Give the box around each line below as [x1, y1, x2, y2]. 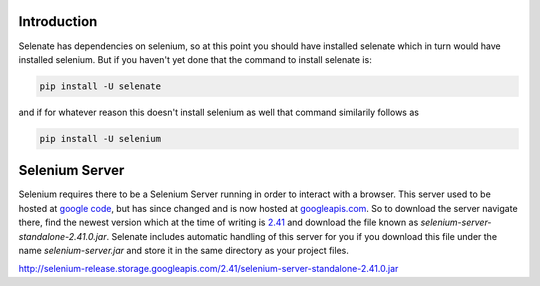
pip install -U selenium [39, 133, 162, 144]
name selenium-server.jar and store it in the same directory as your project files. [18, 244, 349, 256]
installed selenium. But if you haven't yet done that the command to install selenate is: [18, 53, 372, 65]
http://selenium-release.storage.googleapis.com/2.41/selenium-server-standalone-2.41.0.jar [18, 263, 399, 275]
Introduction [18, 13, 98, 30]
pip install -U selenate [39, 80, 162, 92]
